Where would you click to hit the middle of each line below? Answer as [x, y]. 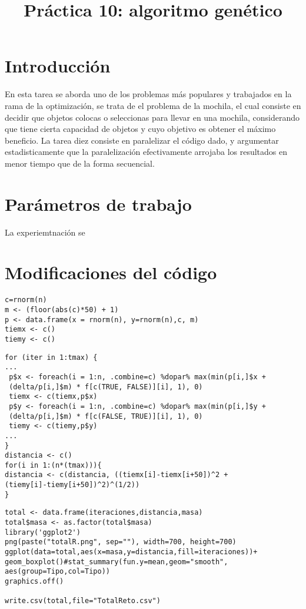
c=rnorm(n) [26, 300]
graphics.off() [34, 582]
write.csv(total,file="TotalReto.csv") [83, 601]
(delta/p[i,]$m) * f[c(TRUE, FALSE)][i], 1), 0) [106, 387]
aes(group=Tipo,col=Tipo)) [57, 572]
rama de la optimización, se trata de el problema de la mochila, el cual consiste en [153, 105]
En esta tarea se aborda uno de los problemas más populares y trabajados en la [148, 94]
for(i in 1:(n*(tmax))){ [53, 465]
